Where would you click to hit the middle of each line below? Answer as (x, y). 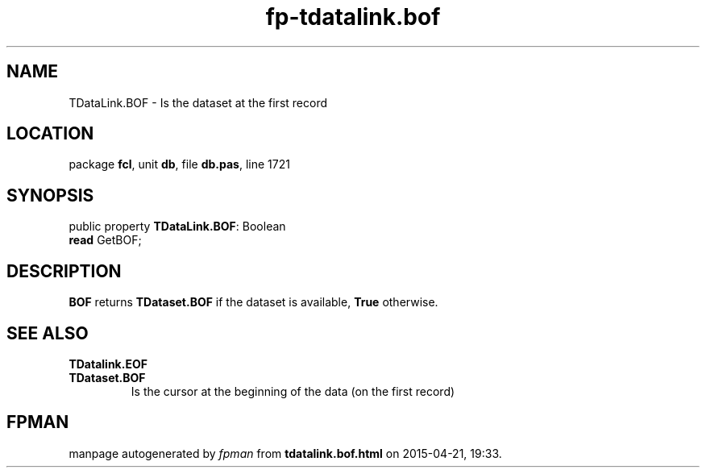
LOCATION (50, 134)
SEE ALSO (48, 333)
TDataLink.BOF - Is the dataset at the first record (198, 102)
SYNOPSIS (50, 195)
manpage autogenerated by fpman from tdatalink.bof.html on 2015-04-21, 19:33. (285, 453)
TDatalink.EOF (108, 364)
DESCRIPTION (64, 271)
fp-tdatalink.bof (353, 17)
